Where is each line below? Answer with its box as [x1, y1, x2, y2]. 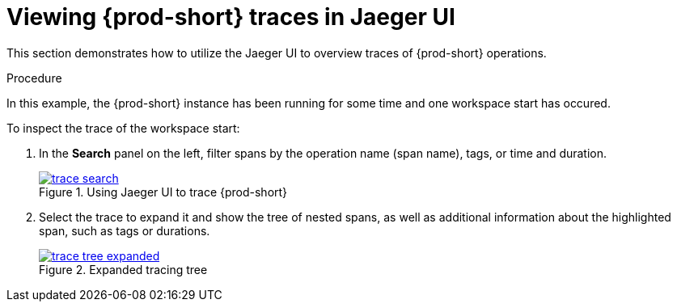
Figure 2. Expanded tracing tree [39, 262, 208, 276]
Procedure [6, 70, 62, 85]
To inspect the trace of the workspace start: [6, 120, 240, 135]
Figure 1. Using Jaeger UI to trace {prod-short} [39, 184, 288, 199]
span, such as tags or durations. [39, 223, 210, 238]
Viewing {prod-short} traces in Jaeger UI [6, 3, 455, 31]
